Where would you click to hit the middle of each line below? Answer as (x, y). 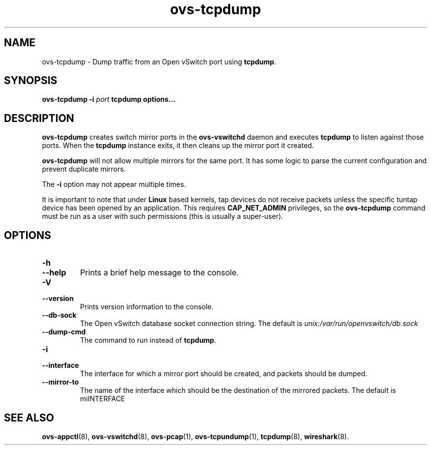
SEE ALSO (29, 418)
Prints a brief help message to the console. (159, 273)
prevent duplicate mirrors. (84, 169)
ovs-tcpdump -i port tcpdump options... (109, 99)
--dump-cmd (64, 332)
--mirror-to (61, 382)
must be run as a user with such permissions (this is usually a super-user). (163, 216)
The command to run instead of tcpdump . (148, 340)
